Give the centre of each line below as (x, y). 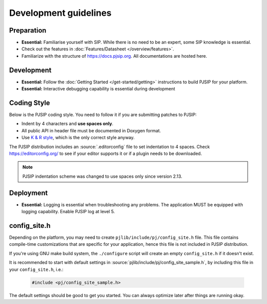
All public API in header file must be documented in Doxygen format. (91, 130)
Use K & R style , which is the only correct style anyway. (78, 138)
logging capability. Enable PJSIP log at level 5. (68, 212)
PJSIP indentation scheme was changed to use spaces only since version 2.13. (102, 176)
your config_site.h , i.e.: (36, 269)
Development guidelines (60, 13)
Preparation (28, 30)
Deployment (28, 193)
